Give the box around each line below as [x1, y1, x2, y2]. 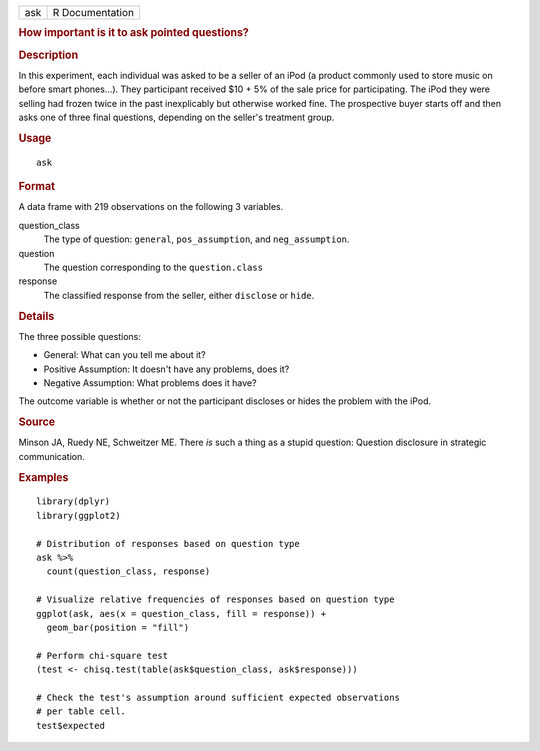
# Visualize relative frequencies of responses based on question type [36, 594, 395, 605]
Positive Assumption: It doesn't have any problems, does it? [43, 363, 290, 375]
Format [18, 180, 55, 194]
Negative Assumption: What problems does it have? [43, 376, 257, 389]
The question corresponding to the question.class [43, 261, 264, 273]
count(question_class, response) [46, 566, 211, 577]
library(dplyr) [36, 496, 111, 507]
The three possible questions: [18, 330, 142, 342]
